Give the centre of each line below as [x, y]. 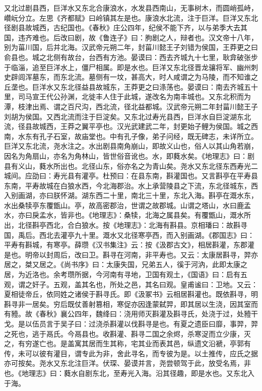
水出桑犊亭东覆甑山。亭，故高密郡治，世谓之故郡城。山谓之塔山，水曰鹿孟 [127, 205]
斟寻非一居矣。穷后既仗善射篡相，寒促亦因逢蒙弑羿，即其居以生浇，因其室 [127, 304]
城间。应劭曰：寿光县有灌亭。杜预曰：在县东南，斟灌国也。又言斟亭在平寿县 [131, 176]
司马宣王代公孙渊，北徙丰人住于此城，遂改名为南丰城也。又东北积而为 [134, 96]
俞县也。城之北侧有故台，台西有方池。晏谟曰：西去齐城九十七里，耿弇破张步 [131, 57]
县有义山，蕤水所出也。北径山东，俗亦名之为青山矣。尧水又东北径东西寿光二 [131, 166]
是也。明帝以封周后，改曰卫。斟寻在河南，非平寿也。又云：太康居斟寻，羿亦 [131, 254]
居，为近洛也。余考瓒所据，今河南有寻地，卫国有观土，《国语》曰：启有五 [126, 274]
